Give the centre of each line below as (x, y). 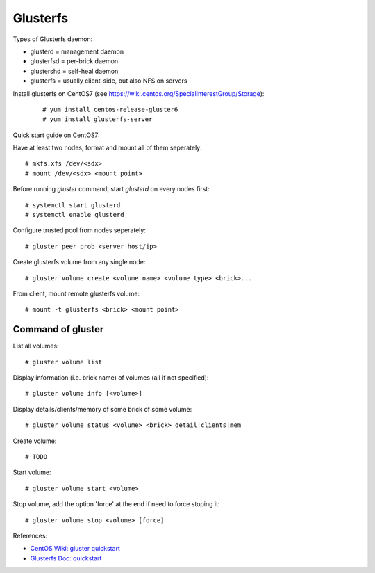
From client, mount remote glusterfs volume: (76, 293)
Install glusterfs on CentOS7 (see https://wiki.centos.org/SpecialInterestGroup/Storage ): (139, 93)
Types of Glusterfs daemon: (53, 39)
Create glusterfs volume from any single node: (79, 262)
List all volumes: (36, 346)
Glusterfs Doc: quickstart (66, 558)
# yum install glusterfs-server (98, 119)
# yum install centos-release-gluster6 (110, 109)
